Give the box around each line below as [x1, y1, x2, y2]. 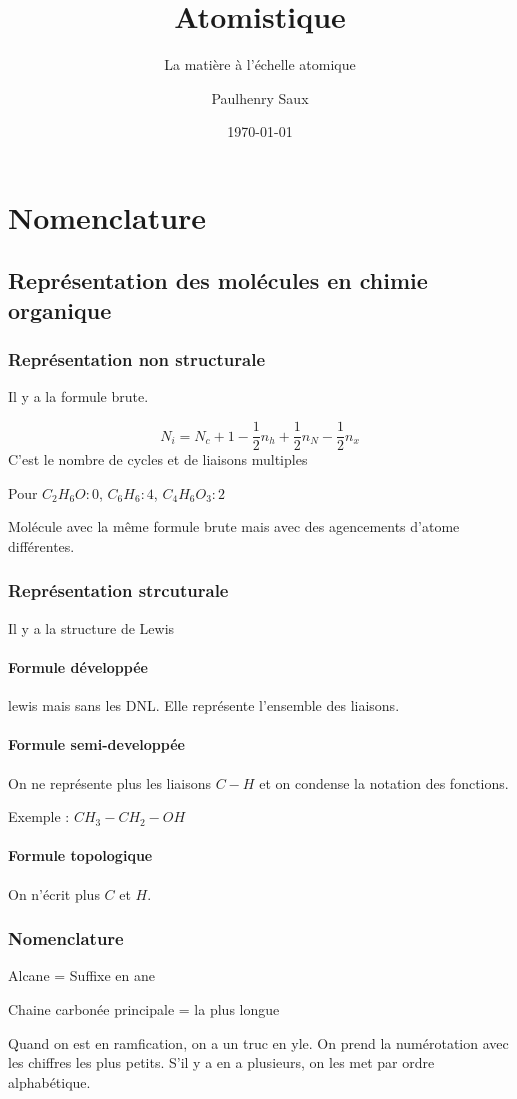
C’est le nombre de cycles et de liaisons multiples [8, 449, 308, 470]
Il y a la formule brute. [8, 386, 149, 407]
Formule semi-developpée [8, 734, 185, 755]
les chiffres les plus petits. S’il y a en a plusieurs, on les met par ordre [8, 1052, 435, 1073]
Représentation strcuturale [8, 578, 229, 603]
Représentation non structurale [8, 347, 266, 372]
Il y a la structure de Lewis [8, 617, 175, 638]
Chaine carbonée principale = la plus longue [8, 998, 280, 1019]
